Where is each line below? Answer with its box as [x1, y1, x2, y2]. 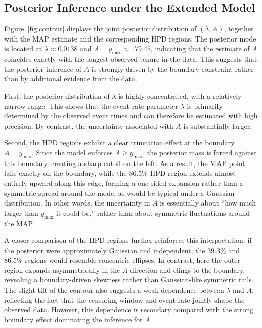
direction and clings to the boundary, [130, 264, 245, 275]
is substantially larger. [183, 120, 252, 131]
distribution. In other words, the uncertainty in [4, 197, 150, 208]
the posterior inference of [4, 63, 82, 74]
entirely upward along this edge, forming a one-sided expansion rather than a [4, 177, 243, 188]
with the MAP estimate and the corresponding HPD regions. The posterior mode [4, 33, 256, 44]
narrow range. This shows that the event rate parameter [4, 100, 178, 111]
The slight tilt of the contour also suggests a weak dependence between [4, 284, 224, 295]
